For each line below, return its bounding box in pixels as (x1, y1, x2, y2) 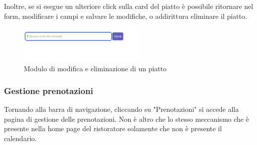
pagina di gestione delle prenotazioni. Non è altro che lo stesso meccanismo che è (4, 113, 249, 124)
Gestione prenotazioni (4, 84, 93, 97)
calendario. (4, 133, 37, 143)
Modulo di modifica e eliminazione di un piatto (24, 63, 167, 74)
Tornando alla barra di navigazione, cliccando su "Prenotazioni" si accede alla (4, 104, 239, 114)
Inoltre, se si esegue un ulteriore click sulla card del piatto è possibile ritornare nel (4, 1, 254, 11)
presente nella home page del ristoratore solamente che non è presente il (4, 123, 222, 134)
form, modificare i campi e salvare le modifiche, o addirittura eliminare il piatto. (4, 10, 247, 21)
